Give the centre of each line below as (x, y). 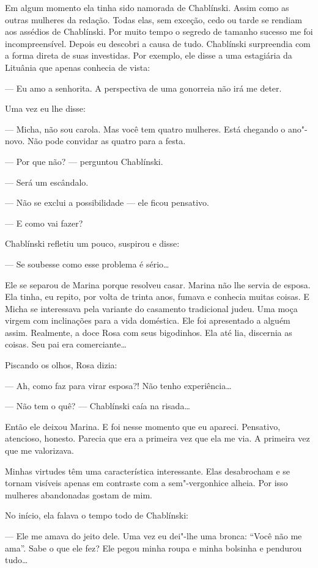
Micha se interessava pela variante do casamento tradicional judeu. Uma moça (151, 308)
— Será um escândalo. (47, 182)
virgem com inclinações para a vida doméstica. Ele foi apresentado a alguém (148, 320)
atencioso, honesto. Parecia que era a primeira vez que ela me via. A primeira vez (157, 438)
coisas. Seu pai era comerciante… (66, 344)
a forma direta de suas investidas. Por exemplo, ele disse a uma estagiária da (149, 55)
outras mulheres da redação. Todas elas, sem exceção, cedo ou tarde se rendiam (153, 19)
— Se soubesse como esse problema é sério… (87, 264)
